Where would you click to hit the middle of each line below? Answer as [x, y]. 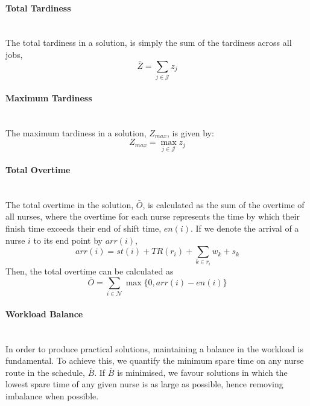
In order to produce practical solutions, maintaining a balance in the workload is [154, 348]
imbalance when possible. [52, 395]
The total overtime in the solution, [70, 204]
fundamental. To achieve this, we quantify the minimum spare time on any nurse [155, 360]
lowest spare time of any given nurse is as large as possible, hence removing [144, 384]
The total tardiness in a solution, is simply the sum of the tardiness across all [149, 43]
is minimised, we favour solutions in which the [202, 372]
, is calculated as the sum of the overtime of [223, 204]
